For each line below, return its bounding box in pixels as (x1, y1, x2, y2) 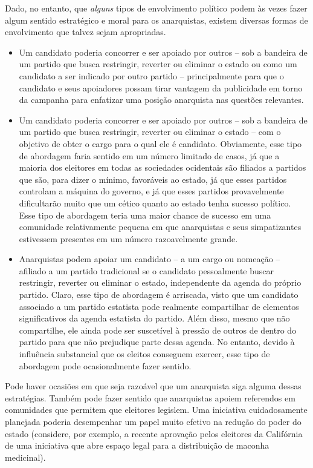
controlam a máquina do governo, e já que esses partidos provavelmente (19, 185, 284, 197)
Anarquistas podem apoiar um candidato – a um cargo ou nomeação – (19, 252, 280, 265)
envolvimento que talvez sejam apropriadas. (5, 25, 166, 38)
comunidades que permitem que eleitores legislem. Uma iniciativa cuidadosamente (5, 403, 308, 416)
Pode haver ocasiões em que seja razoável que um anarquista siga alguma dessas (5, 380, 302, 392)
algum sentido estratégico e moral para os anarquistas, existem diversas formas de (5, 13, 308, 26)
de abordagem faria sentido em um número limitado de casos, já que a (19, 149, 280, 162)
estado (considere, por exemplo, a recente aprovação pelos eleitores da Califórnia (5, 427, 303, 440)
